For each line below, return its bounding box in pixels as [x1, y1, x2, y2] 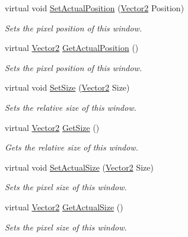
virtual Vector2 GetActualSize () [5, 200, 123, 213]
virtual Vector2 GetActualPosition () [5, 41, 139, 54]
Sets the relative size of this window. [5, 101, 137, 113]
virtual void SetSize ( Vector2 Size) [5, 81, 130, 94]
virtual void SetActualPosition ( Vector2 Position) [5, 2, 184, 14]
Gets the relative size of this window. [5, 141, 138, 153]
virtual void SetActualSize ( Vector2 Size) [5, 161, 154, 173]
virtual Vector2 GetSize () [5, 121, 100, 133]
